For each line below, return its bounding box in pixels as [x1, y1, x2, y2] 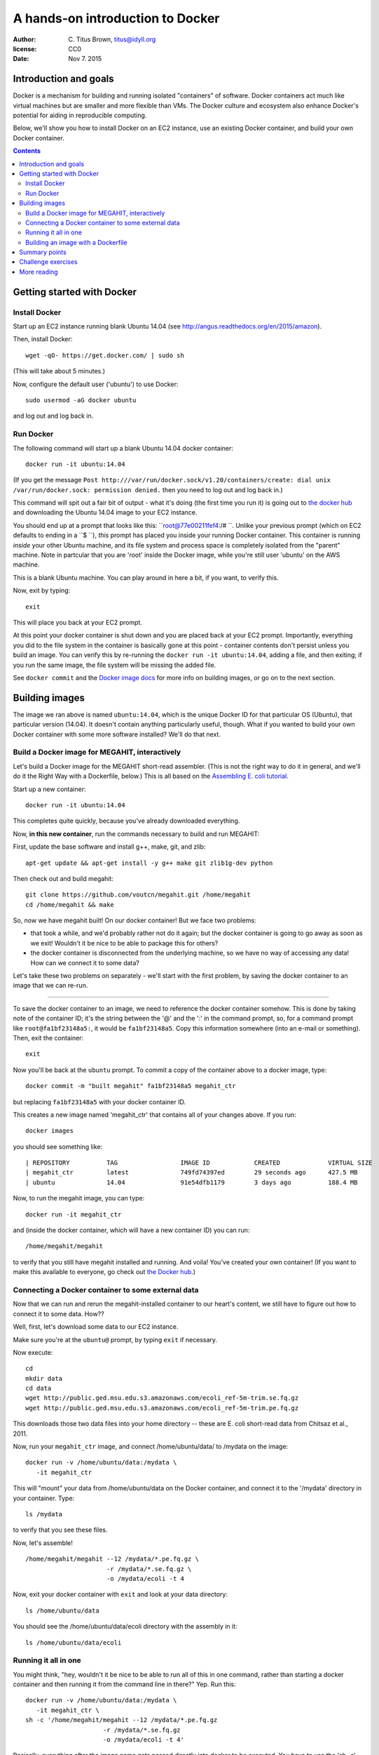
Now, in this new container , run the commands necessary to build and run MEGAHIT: [13, 829, 260, 838]
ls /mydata [25, 1510, 63, 1518]
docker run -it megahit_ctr [25, 1210, 122, 1218]
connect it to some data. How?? [13, 1309, 104, 1318]
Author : [13, 35, 36, 44]
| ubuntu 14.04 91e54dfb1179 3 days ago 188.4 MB [25, 1178, 358, 1186]
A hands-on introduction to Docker [13, 11, 220, 26]
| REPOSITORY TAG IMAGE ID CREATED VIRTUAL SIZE [25, 1159, 373, 1167]
